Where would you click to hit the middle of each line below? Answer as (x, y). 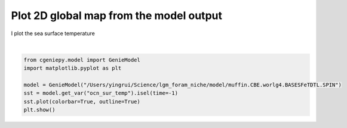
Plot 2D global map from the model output (116, 15)
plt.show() (39, 110)
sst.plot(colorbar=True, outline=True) (82, 102)
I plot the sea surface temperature (53, 33)
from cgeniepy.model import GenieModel (82, 60)
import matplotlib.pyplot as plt (73, 68)
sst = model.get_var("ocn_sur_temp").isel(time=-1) (101, 93)
